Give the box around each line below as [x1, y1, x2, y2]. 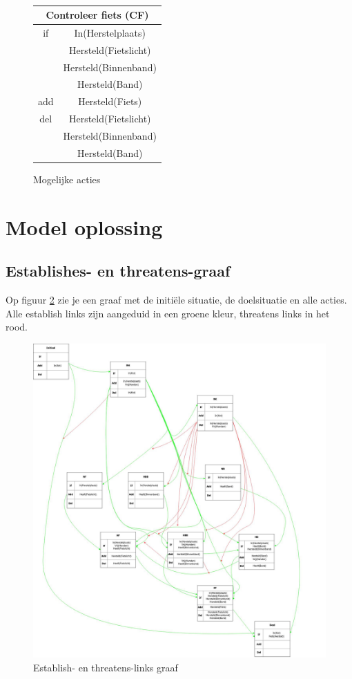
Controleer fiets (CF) [46, 8, 149, 22]
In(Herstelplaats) [74, 25, 146, 39]
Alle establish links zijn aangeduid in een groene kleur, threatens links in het [6, 306, 330, 320]
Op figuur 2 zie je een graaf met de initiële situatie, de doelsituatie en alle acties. [6, 292, 347, 307]
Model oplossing [6, 212, 163, 241]
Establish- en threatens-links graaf [33, 660, 178, 674]
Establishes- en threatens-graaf [6, 260, 231, 281]
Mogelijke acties [33, 171, 101, 186]
